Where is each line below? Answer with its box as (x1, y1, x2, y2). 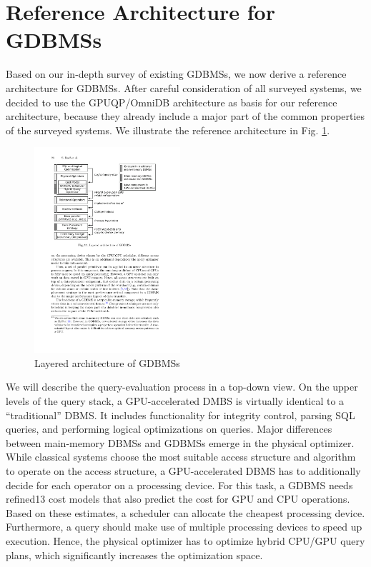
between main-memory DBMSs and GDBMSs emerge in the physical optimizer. (6, 435, 355, 450)
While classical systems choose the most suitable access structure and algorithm (6, 449, 356, 464)
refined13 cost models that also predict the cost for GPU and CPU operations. (6, 491, 350, 506)
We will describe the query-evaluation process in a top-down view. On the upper (6, 379, 358, 394)
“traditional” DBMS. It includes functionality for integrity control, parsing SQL (6, 407, 355, 422)
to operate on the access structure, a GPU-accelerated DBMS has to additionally (6, 463, 361, 478)
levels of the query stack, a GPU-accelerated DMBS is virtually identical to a (6, 393, 345, 408)
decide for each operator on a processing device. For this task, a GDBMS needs (6, 477, 353, 492)
